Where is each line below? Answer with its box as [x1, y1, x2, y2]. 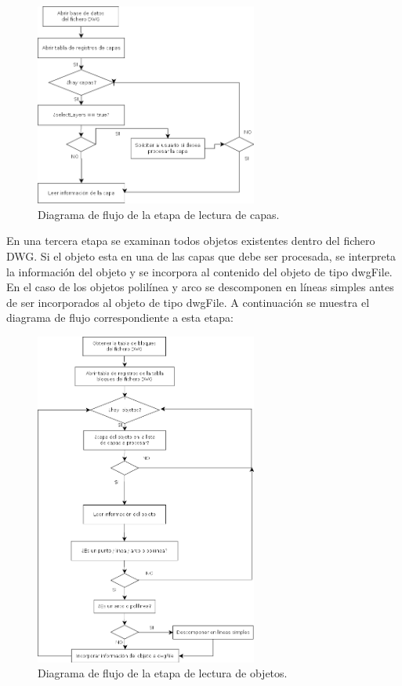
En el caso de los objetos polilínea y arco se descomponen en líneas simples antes [6, 279, 394, 295]
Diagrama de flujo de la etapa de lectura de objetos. [38, 665, 288, 681]
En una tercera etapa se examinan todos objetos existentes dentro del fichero [6, 232, 375, 249]
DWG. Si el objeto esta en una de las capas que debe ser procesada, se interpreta [6, 247, 397, 264]
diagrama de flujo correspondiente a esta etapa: [6, 309, 234, 326]
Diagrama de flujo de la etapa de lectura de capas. [38, 206, 280, 222]
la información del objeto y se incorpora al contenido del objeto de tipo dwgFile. [6, 263, 393, 279]
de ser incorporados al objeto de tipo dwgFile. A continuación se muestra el [6, 294, 370, 310]
